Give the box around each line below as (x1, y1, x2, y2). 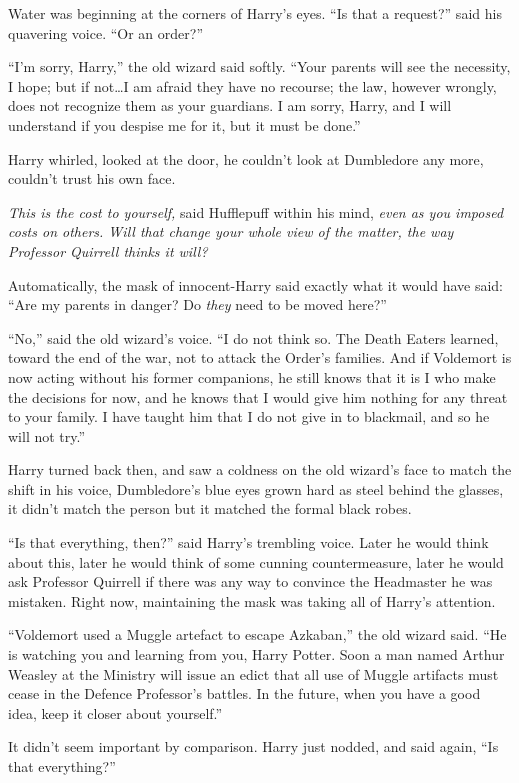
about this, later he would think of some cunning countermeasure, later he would (8, 551, 504, 572)
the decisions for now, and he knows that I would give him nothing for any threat (8, 386, 508, 407)
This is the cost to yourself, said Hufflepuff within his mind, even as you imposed (8, 201, 504, 222)
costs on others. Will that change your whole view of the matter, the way (8, 221, 454, 242)
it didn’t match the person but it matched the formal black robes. (8, 498, 412, 519)
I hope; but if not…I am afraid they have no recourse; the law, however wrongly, (8, 75, 497, 96)
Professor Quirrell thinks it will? (8, 240, 208, 261)
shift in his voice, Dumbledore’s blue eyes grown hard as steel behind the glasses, (8, 478, 504, 499)
